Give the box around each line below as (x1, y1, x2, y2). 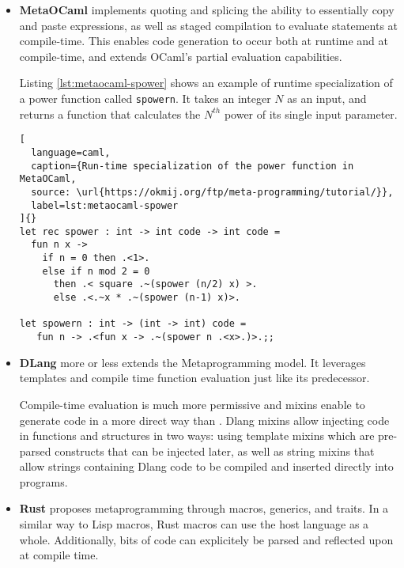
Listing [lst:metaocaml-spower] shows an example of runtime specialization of (19, 74, 393, 91)
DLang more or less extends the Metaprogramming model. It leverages (19, 354, 366, 370)
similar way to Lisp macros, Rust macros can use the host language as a (19, 516, 369, 532)
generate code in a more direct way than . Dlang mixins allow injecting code (19, 411, 390, 428)
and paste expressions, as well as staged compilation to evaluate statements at (19, 17, 398, 33)
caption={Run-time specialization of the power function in (31, 160, 354, 172)
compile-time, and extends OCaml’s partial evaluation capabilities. (19, 47, 342, 64)
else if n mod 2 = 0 (42, 265, 150, 277)
